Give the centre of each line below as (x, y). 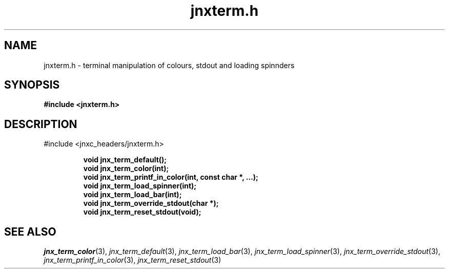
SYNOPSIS (32, 85)
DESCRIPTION (41, 124)
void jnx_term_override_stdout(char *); (151, 203)
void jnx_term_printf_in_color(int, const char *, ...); (171, 177)
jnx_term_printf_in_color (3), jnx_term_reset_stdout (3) (132, 260)
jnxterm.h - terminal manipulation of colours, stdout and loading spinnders (169, 65)
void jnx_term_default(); (125, 160)
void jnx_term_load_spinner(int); (140, 186)
